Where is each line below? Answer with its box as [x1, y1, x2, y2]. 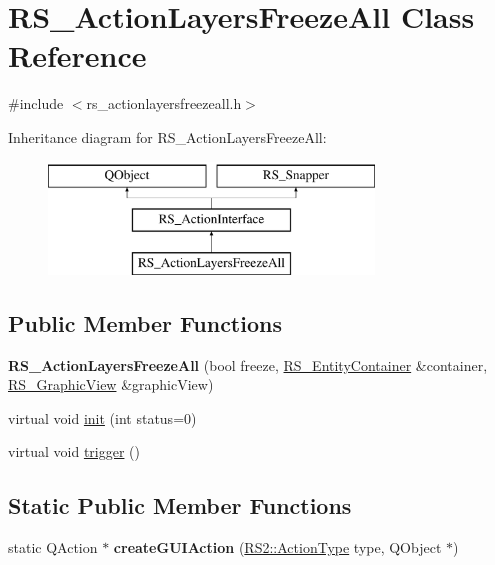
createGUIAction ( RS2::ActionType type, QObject [113, 537, 442, 558]
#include [8, 93, 64, 114]
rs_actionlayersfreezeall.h [86, 93, 242, 114]
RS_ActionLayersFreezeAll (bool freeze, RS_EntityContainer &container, [8, 354, 488, 375]
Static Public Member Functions [8, 490, 352, 521]
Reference [8, 35, 147, 76]
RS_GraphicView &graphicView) [8, 374, 214, 395]
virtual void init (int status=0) [8, 407, 197, 428]
